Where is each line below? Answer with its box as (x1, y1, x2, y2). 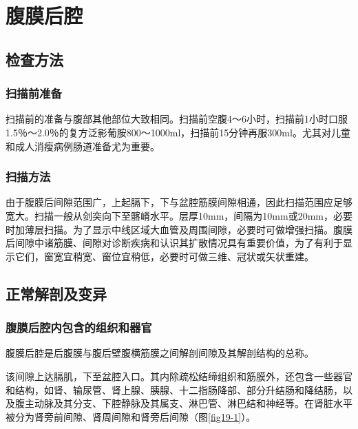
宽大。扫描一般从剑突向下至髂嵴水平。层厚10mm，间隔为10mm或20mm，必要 (6, 208, 352, 222)
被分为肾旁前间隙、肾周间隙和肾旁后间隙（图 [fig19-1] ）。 (6, 409, 256, 423)
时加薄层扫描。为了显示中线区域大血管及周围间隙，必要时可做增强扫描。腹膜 (6, 222, 352, 236)
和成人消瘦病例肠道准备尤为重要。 (6, 138, 160, 153)
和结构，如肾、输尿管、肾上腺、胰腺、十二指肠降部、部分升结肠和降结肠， (6, 382, 343, 397)
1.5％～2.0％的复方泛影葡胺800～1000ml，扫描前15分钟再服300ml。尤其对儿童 (6, 125, 350, 139)
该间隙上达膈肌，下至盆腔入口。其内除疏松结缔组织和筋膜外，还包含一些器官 (6, 368, 352, 383)
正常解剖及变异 (6, 282, 107, 304)
